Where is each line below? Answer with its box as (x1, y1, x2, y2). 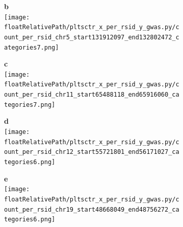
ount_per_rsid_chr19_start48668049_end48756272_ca (4, 206, 179, 213)
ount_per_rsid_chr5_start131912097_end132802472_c (4, 33, 179, 41)
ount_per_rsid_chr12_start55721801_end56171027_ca (4, 148, 179, 156)
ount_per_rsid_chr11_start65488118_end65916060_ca (4, 91, 179, 99)
